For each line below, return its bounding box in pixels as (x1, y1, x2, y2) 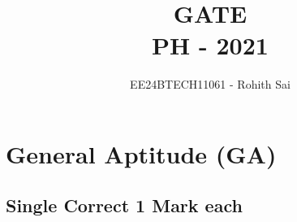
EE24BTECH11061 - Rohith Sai (130, 76, 291, 93)
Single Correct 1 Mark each (6, 193, 243, 218)
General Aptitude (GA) (6, 137, 277, 170)
